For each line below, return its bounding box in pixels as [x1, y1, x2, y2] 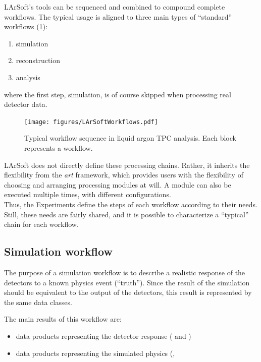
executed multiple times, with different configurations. [4, 189, 171, 200]
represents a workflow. [24, 143, 93, 153]
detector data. [4, 99, 47, 109]
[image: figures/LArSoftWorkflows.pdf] [24, 118, 158, 126]
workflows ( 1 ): [4, 21, 48, 32]
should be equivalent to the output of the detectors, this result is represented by [4, 287, 252, 297]
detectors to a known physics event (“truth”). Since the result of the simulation [4, 277, 250, 287]
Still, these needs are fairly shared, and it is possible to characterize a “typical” [4, 209, 249, 219]
